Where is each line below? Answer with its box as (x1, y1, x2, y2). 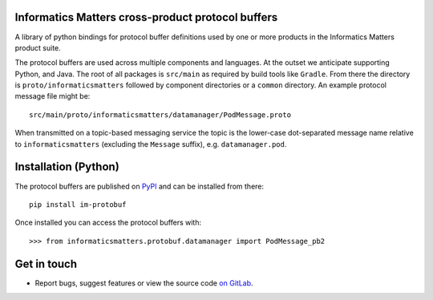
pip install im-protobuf (29, 200, 127, 209)
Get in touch (14, 257, 78, 270)
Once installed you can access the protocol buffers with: (14, 217, 202, 228)
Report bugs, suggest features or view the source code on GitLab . (34, 278, 253, 288)
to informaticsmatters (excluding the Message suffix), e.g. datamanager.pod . (14, 139, 287, 148)
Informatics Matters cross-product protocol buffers (14, 10, 278, 24)
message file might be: (14, 91, 91, 101)
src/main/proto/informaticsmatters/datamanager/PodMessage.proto (29, 110, 292, 120)
